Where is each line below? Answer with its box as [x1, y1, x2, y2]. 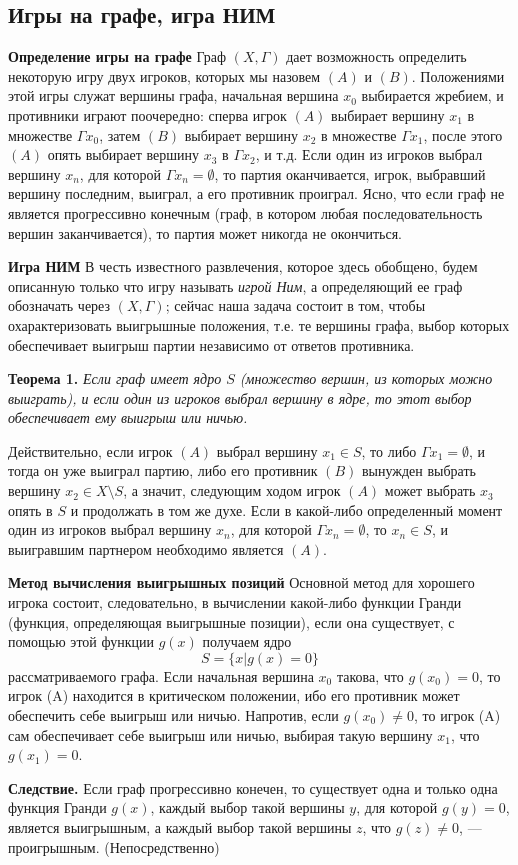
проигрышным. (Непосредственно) [8, 836, 220, 857]
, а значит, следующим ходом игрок [123, 480, 341, 501]
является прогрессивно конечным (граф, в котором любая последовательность [8, 202, 483, 223]
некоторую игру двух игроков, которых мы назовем [8, 65, 321, 86]
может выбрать [384, 480, 476, 501]
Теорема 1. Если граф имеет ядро [8, 368, 222, 389]
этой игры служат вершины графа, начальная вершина [8, 85, 339, 106]
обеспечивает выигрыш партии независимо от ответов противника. [8, 334, 415, 355]
